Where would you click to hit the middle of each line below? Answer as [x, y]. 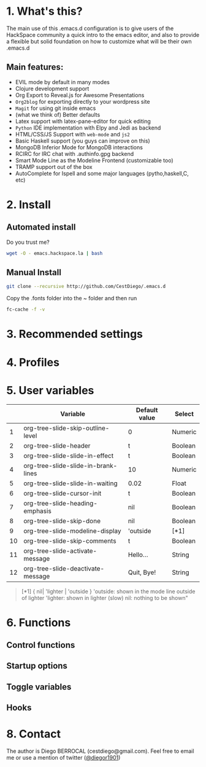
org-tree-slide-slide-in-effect [69, 456]
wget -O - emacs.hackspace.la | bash [55, 253]
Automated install [41, 228]
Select [184, 414]
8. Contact [34, 734]
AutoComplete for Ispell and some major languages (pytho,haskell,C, [102, 173]
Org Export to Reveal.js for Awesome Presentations [80, 95]
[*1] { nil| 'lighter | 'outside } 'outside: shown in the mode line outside [108, 591]
